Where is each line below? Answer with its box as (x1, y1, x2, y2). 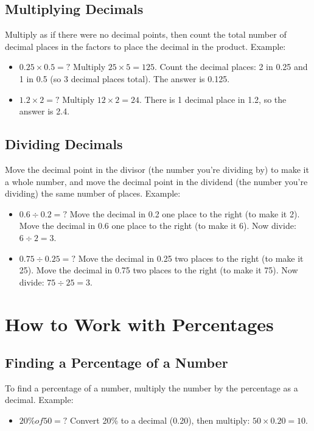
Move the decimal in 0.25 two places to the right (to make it (78, 251, 304, 264)
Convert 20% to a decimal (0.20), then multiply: (70, 414, 250, 427)
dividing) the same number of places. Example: (5, 187, 181, 200)
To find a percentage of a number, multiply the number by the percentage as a (5, 381, 298, 394)
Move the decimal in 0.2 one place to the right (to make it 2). (69, 207, 300, 220)
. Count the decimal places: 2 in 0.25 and (154, 60, 308, 73)
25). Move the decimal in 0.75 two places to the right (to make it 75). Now (19, 264, 298, 276)
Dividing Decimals (5, 135, 123, 153)
